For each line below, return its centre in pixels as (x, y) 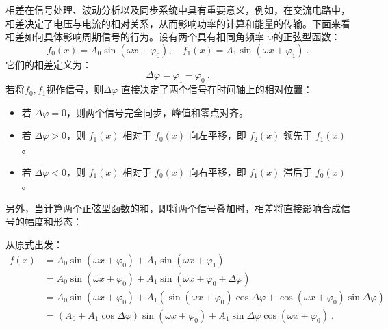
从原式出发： (34, 244)
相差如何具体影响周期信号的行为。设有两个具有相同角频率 (135, 37)
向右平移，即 (217, 171)
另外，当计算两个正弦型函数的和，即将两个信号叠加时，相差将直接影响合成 (173, 208)
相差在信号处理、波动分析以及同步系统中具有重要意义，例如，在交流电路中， (178, 10)
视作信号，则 (75, 89)
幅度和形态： (53, 221)
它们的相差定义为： (49, 64)
